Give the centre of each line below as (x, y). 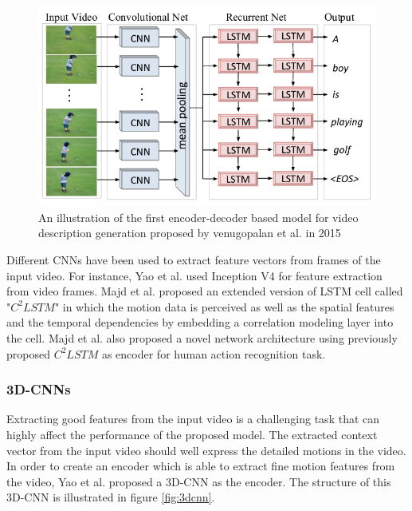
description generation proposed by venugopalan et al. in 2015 (190, 233)
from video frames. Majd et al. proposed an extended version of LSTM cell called (205, 291)
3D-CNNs (39, 389)
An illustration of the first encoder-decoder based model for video (198, 217)
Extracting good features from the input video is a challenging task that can (193, 419)
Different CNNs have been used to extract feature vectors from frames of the (194, 259)
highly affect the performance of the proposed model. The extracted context (192, 434)
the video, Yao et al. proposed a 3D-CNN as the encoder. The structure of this (199, 481)
